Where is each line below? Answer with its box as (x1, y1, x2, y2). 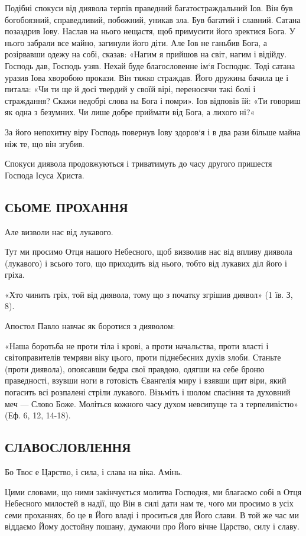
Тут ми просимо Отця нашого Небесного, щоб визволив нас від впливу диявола (5, 245, 292, 258)
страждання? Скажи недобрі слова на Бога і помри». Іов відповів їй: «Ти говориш (5, 94, 301, 106)
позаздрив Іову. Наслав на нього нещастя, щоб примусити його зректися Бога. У (5, 25, 295, 37)
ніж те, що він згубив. (5, 137, 84, 150)
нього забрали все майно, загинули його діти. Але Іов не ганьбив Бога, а (5, 36, 268, 48)
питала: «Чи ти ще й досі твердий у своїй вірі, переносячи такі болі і (5, 83, 256, 95)
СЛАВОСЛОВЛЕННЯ (5, 438, 131, 456)
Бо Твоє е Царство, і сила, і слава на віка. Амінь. (5, 466, 183, 478)
